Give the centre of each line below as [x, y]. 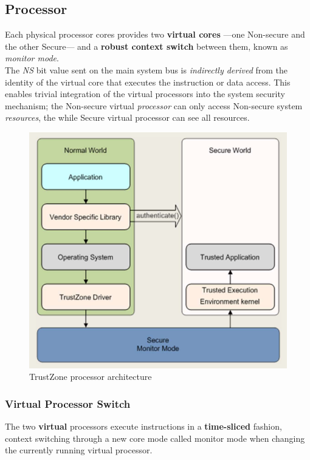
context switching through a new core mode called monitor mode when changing [155, 438]
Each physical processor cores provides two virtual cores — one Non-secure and [155, 34]
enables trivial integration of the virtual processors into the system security [145, 94]
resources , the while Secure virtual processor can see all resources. [127, 117]
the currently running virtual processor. [79, 450]
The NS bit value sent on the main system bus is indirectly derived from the [146, 69]
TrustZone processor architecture [91, 377]
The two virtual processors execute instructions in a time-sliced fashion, [143, 426]
